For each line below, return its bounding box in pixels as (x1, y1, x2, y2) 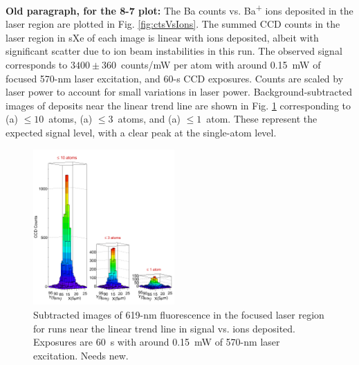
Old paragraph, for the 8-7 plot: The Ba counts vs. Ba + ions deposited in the (6, 1, 353, 17)
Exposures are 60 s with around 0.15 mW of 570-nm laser (33, 335, 280, 349)
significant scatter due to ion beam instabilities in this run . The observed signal (6, 44, 342, 58)
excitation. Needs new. (33, 348, 129, 362)
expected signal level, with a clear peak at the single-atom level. (6, 125, 277, 139)
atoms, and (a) (118, 112, 181, 126)
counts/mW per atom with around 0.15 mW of (121, 57, 321, 72)
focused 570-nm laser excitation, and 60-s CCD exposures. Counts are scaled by (6, 71, 344, 85)
